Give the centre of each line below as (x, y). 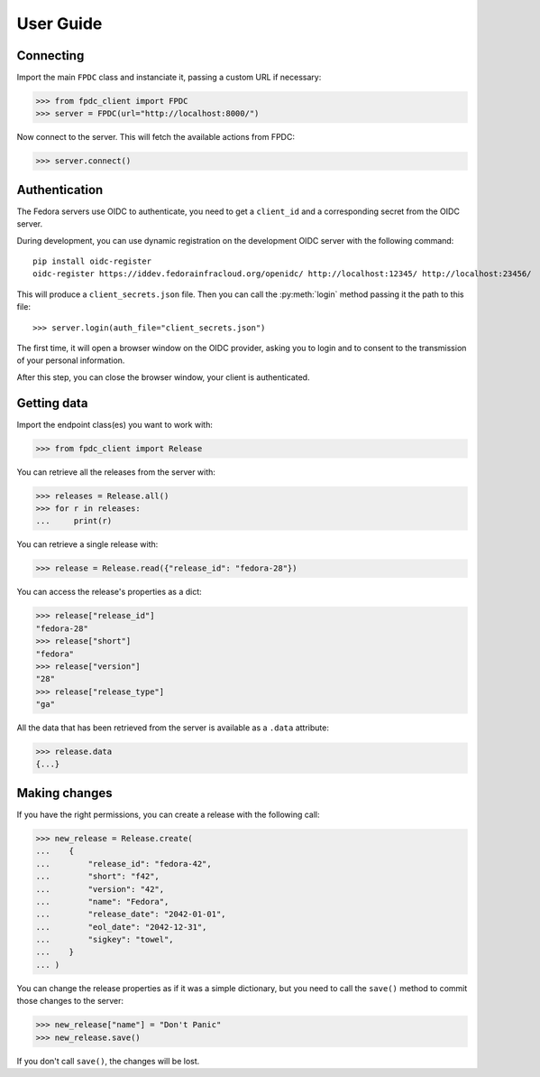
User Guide (59, 23)
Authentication (60, 190)
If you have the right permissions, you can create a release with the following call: (168, 814)
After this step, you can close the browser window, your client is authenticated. (163, 377)
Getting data (52, 403)
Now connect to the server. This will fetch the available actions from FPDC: (156, 137)
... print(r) (74, 521)
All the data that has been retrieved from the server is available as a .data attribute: (173, 728)
